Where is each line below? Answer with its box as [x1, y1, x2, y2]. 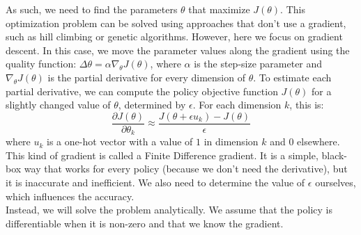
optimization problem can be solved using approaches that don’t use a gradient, [6, 15, 346, 30]
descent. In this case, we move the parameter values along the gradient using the [6, 42, 350, 57]
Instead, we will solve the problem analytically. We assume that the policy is [6, 202, 333, 217]
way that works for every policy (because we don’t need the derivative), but [24, 161, 348, 176]
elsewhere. [297, 134, 340, 149]
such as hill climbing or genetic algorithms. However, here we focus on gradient [6, 29, 343, 44]
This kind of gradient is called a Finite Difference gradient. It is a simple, [6, 147, 318, 162]
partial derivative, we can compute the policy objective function [6, 83, 278, 98]
